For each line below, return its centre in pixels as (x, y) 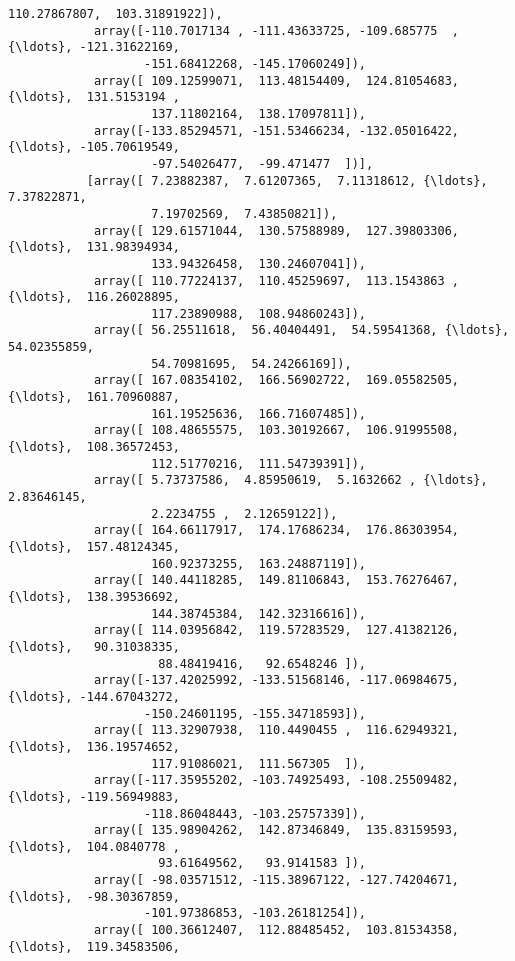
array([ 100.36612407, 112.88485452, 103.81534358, (276, 930)
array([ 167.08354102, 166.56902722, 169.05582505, (276, 380)
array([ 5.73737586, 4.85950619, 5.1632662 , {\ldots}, (290, 480)
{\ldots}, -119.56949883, (94, 796)
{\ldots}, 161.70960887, (94, 397)
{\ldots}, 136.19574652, (94, 746)
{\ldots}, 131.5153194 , (94, 97)
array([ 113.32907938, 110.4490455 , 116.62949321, (276, 730)
